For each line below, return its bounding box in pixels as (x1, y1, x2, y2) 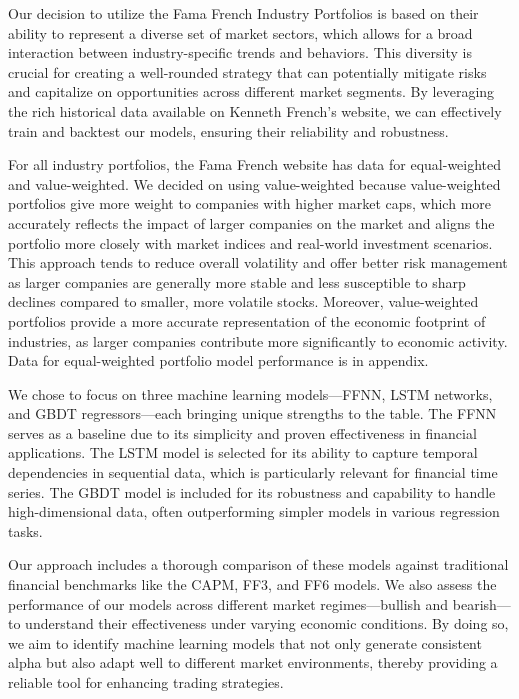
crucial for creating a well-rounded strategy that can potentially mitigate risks (8, 61, 487, 82)
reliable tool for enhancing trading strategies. (8, 672, 284, 692)
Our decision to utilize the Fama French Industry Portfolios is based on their (8, 3, 479, 23)
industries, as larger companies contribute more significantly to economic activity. (8, 330, 508, 351)
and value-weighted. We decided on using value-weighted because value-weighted (8, 173, 501, 194)
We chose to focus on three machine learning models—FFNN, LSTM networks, (8, 383, 493, 404)
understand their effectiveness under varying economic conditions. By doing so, (25, 613, 509, 634)
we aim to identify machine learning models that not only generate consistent (8, 632, 482, 653)
